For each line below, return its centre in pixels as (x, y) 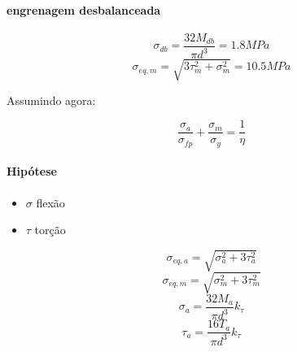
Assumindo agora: (51, 100)
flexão (50, 202)
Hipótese (32, 171)
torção (50, 230)
